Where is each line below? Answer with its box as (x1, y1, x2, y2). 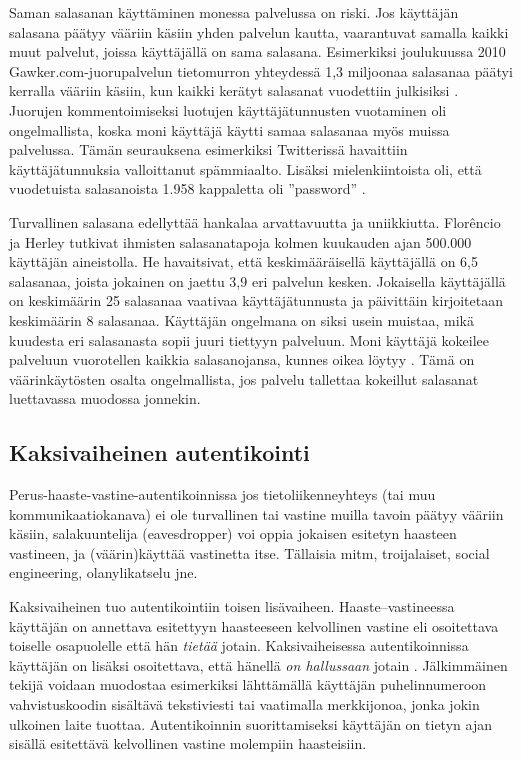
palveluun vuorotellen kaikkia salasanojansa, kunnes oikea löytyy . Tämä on (9, 349, 475, 370)
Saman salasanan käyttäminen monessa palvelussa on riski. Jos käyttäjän (9, 2, 459, 22)
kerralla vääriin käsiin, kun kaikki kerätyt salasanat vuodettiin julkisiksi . (9, 80, 459, 101)
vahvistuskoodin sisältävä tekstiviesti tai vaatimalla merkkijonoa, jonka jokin (9, 694, 480, 715)
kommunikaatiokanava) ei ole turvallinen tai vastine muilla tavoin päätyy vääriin (9, 503, 504, 524)
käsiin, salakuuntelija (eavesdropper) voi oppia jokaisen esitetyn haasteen (9, 523, 457, 544)
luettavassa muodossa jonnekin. (9, 388, 201, 409)
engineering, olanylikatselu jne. (9, 562, 198, 583)
